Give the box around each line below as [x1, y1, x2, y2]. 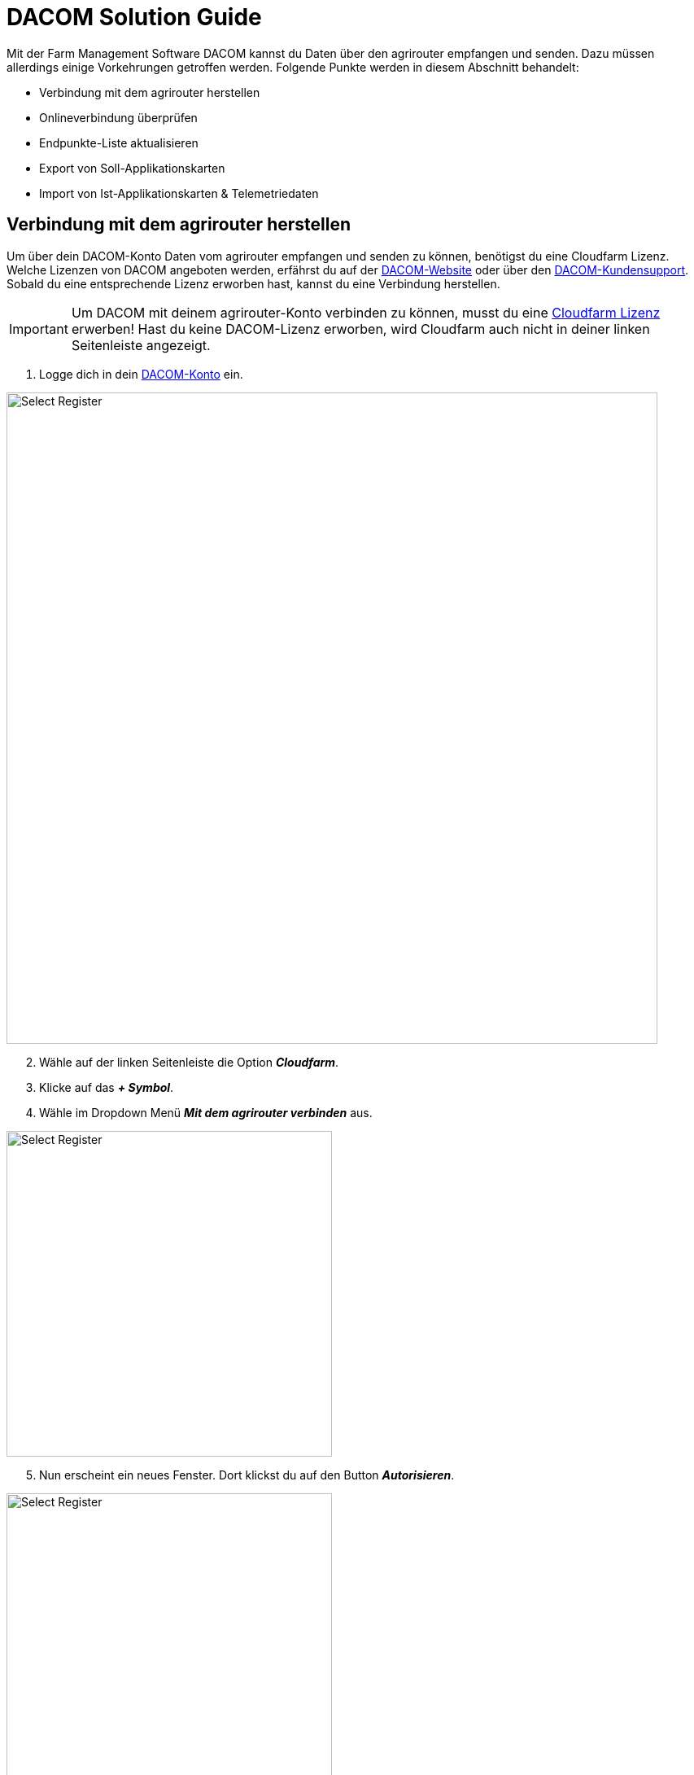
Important [9, 320, 68, 337]
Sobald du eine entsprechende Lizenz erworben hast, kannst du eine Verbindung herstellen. [7, 276, 500, 291]
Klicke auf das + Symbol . [39, 1080, 174, 1094]
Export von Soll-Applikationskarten [39, 160, 225, 175]
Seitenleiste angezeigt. [71, 336, 211, 353]
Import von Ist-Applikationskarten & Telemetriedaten [39, 186, 319, 200]
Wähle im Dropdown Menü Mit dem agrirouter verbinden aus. [39, 1105, 373, 1120]
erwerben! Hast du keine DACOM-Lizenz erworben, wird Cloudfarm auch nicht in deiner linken [71, 320, 650, 337]
